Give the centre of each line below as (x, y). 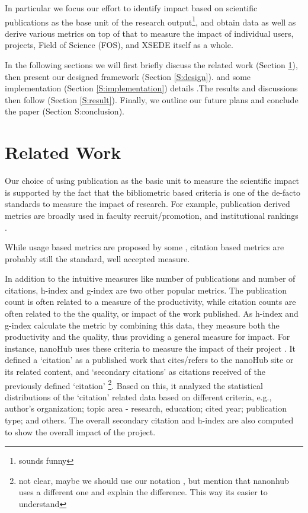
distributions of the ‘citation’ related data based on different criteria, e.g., (138, 396)
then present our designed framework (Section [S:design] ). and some (128, 76)
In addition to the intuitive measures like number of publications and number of (150, 278)
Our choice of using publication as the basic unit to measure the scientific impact (152, 181)
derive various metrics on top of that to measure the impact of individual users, (149, 33)
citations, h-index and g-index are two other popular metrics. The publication (146, 290)
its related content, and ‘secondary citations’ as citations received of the (135, 372)
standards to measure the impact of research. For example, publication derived (147, 204)
